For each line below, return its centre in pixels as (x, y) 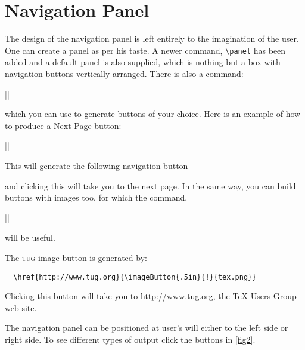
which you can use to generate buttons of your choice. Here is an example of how (153, 114)
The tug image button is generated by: (76, 257)
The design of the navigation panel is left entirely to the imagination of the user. (152, 39)
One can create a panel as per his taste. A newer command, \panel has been (145, 50)
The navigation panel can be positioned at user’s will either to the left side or (147, 328)
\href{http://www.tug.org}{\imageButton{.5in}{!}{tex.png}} (135, 277)
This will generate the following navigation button (97, 165)
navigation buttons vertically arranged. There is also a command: (124, 73)
